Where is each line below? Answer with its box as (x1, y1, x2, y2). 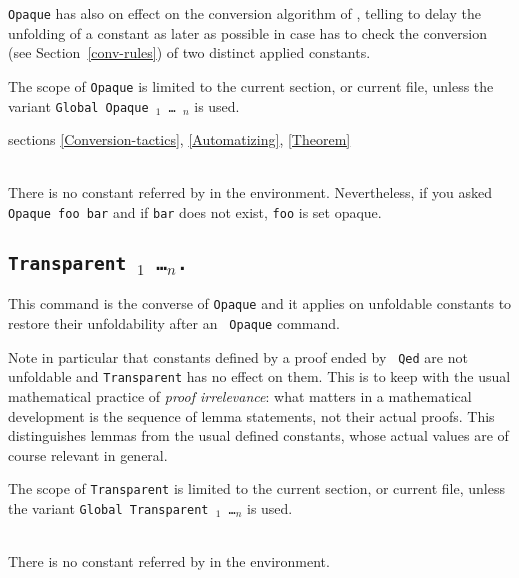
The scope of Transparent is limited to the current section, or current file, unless (8, 478, 505, 499)
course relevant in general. (8, 444, 168, 465)
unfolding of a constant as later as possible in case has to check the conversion (8, 22, 487, 43)
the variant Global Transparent (8, 498, 209, 519)
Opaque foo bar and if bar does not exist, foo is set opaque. (8, 201, 382, 222)
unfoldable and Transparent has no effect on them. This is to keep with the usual (8, 366, 511, 387)
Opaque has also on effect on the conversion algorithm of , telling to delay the (8, 3, 481, 23)
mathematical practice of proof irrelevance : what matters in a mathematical (8, 386, 472, 406)
